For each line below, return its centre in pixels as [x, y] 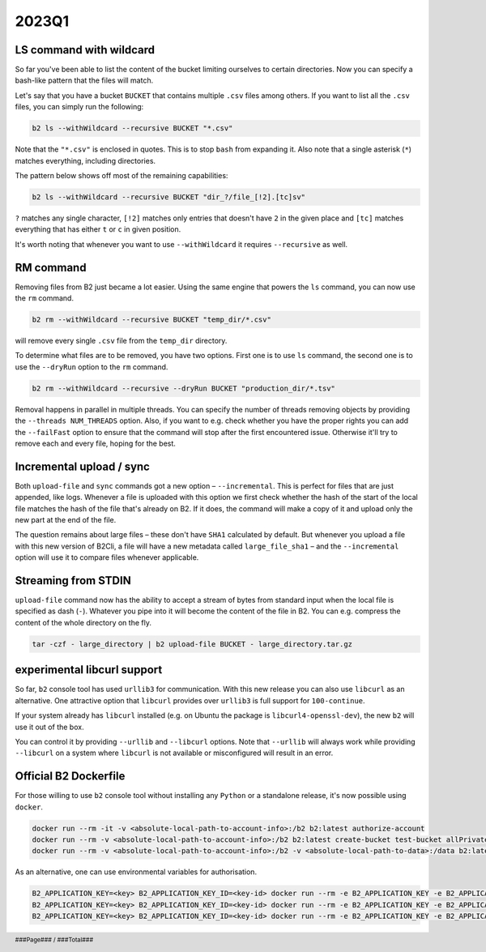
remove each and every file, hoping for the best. [95, 443]
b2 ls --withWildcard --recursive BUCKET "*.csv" [132, 128]
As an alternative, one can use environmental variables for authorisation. [136, 872]
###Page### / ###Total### [54, 940]
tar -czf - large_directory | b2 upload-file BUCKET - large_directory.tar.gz [192, 644]
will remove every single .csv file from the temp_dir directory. [121, 341]
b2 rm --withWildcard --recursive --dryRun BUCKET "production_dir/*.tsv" [184, 388]
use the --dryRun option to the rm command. [92, 367]
